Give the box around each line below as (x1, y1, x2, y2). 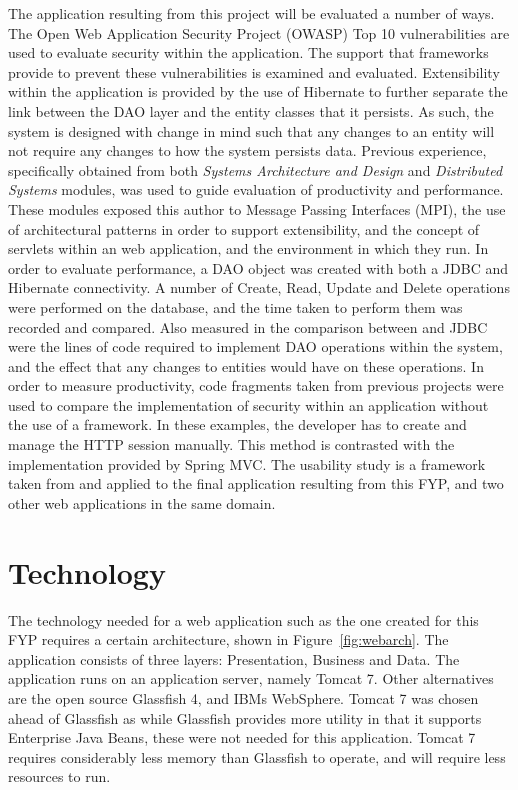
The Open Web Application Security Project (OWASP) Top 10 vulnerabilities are (8, 22, 510, 43)
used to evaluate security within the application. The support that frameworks (8, 42, 489, 63)
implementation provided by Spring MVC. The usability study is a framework (8, 453, 486, 474)
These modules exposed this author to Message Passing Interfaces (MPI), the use (8, 198, 506, 219)
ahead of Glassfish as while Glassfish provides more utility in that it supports (8, 707, 482, 728)
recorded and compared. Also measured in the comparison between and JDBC (8, 316, 488, 337)
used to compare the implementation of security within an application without (8, 394, 489, 415)
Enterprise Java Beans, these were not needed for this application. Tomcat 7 (8, 727, 476, 748)
